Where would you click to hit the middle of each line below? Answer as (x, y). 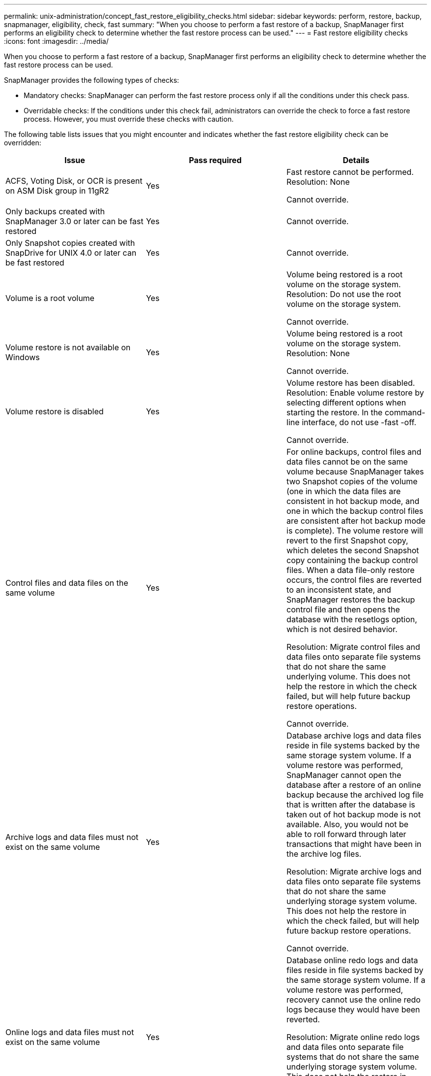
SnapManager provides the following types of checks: (92, 80)
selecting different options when (346, 403)
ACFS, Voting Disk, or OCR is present (74, 181)
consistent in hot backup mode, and (353, 501)
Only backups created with (55, 211)
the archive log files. (324, 854)
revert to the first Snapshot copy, (347, 540)
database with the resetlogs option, (352, 619)
